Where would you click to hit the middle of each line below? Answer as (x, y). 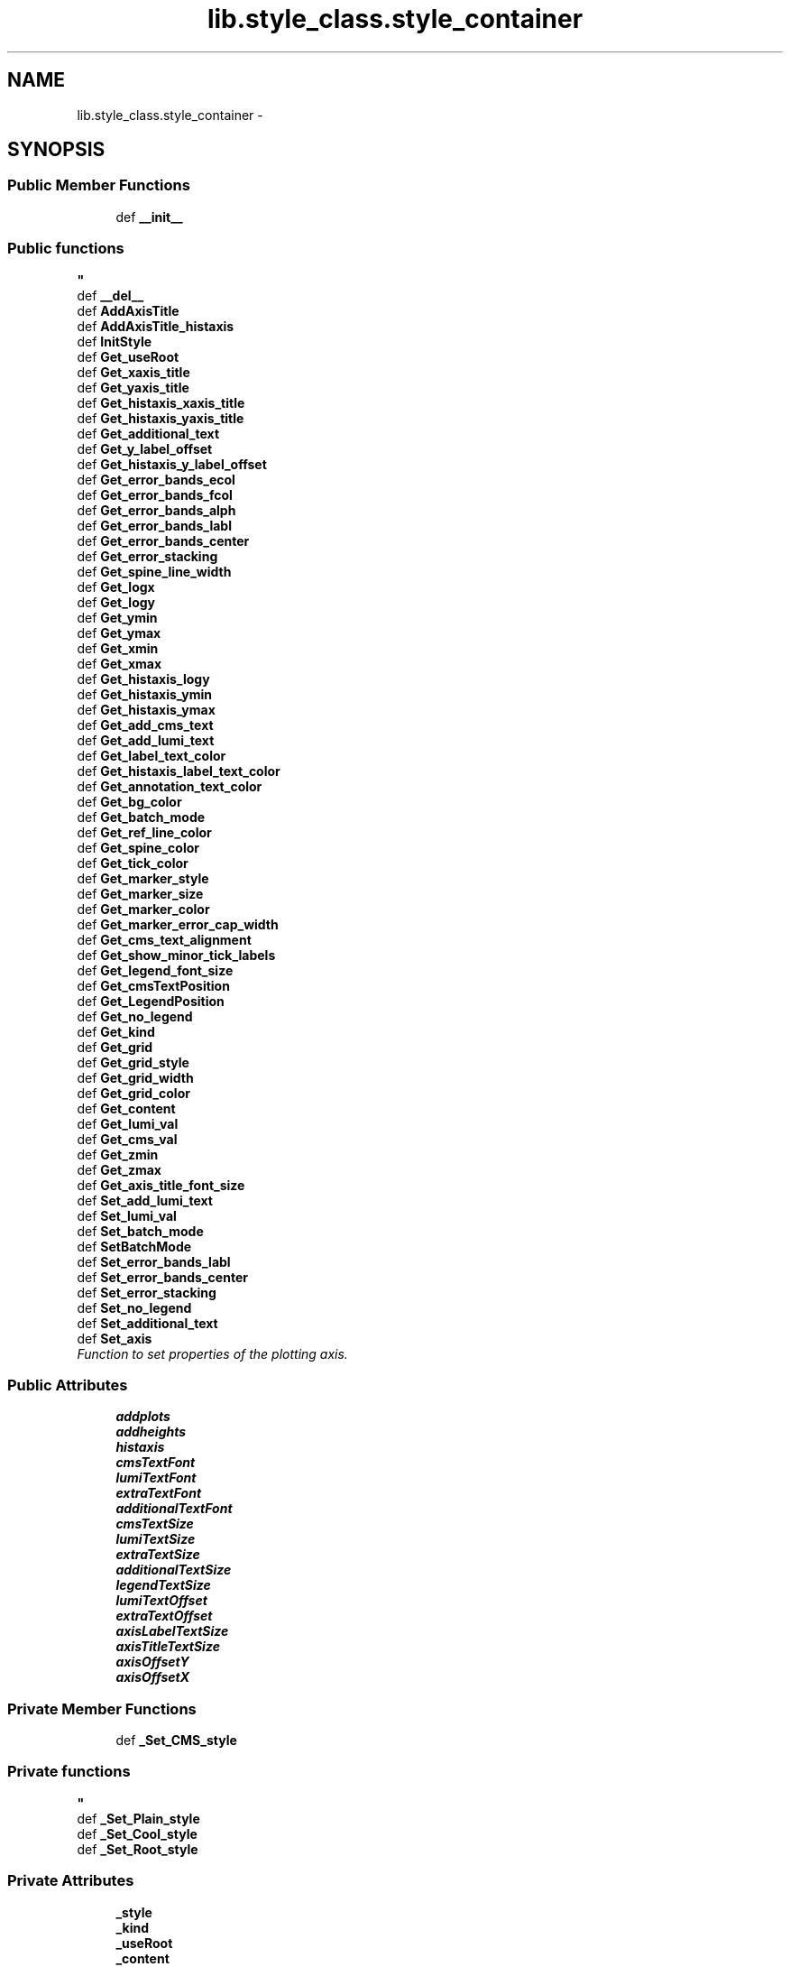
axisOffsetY (152, 1662)
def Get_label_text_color (152, 755)
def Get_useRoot (128, 356)
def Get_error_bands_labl (154, 525)
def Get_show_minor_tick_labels (176, 955)
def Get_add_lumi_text (146, 740)
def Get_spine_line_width (154, 571)
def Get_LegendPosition (151, 1001)
